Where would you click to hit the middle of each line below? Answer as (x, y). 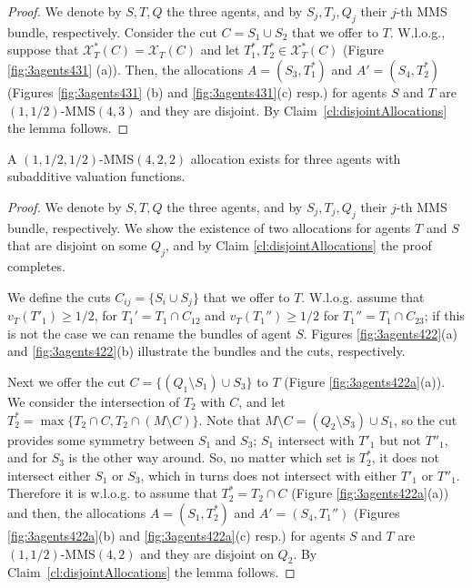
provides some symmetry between (101, 439)
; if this (444, 315)
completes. (36, 266)
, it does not (406, 457)
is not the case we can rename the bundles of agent (150, 333)
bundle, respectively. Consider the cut (112, 31)
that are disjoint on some (77, 245)
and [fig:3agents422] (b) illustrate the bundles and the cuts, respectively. (206, 351)
